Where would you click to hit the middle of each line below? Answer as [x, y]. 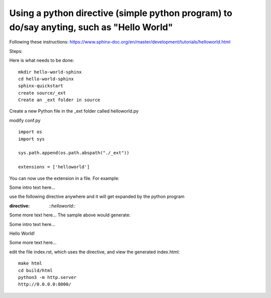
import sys [32, 139]
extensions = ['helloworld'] [54, 167]
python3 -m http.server [47, 277]
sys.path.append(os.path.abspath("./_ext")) [74, 153]
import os [30, 132]
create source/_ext [42, 93]
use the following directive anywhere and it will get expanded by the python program [97, 197]
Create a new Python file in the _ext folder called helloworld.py [74, 111]
